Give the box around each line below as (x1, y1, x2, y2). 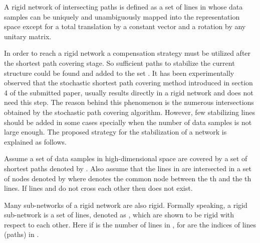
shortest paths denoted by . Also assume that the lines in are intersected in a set (4, 163, 251, 173)
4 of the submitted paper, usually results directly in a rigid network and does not (4, 87, 253, 97)
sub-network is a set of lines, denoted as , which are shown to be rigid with (4, 209, 234, 220)
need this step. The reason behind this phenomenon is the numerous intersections (4, 97, 254, 107)
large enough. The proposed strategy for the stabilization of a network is (4, 127, 227, 137)
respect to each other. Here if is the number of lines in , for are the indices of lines (4, 219, 256, 229)
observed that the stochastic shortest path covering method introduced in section (4, 77, 253, 88)
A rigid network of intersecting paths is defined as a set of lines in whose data (4, 2, 243, 12)
